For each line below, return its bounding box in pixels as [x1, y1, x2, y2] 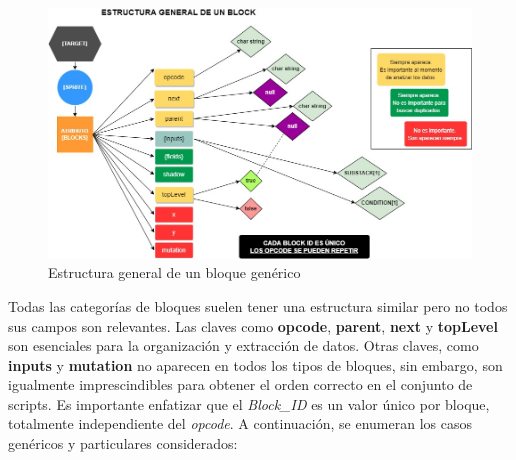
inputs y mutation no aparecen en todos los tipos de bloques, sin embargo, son [8, 354, 503, 375]
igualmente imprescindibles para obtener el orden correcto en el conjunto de [8, 374, 473, 395]
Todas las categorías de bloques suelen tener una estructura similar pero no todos [8, 295, 508, 316]
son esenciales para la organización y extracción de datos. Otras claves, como [8, 335, 479, 356]
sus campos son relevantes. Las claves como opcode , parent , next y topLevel [8, 315, 498, 336]
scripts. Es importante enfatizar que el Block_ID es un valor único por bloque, [8, 393, 490, 414]
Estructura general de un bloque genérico [48, 262, 301, 283]
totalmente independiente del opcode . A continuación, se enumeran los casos [8, 413, 472, 434]
